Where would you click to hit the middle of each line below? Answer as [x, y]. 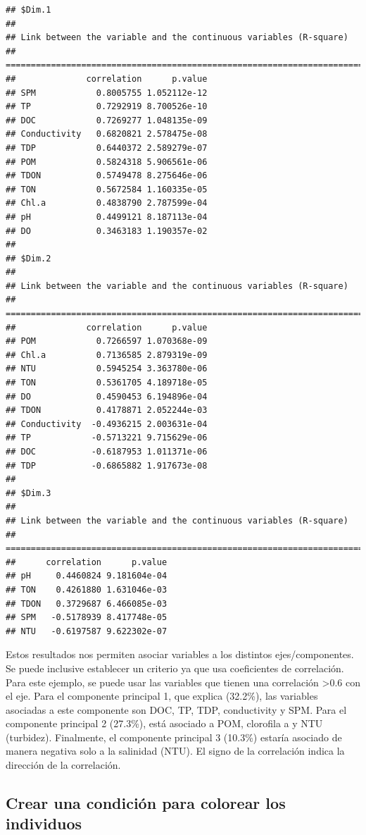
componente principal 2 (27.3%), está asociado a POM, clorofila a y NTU [164, 723]
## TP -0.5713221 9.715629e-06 [107, 438]
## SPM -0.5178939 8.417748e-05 [87, 618]
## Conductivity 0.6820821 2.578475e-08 [107, 134]
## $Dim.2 [29, 258]
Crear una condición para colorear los [146, 803]
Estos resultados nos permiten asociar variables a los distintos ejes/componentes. [180, 654]
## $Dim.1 [29, 10]
